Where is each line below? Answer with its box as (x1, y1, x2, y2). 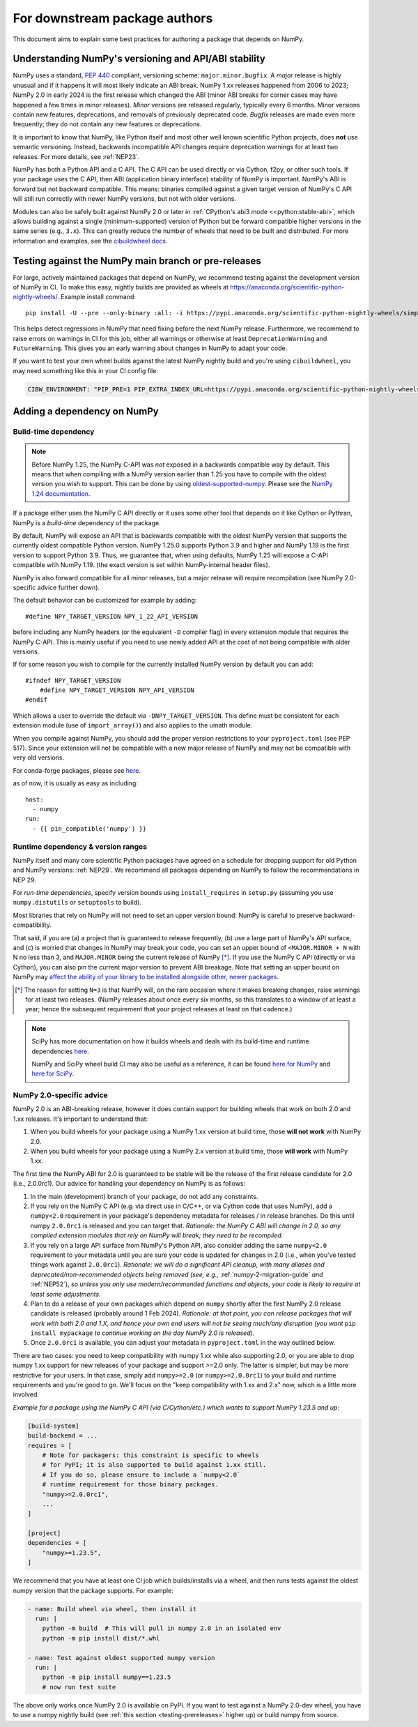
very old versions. (13, 753, 65, 762)
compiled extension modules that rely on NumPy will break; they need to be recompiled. (30, 1231, 284, 1239)
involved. (13, 1390, 40, 1398)
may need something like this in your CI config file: (13, 366, 158, 375)
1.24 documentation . (31, 489, 91, 498)
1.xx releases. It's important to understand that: (13, 1115, 148, 1123)
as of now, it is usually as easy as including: (13, 779, 139, 787)
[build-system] (27, 1421, 79, 1430)
